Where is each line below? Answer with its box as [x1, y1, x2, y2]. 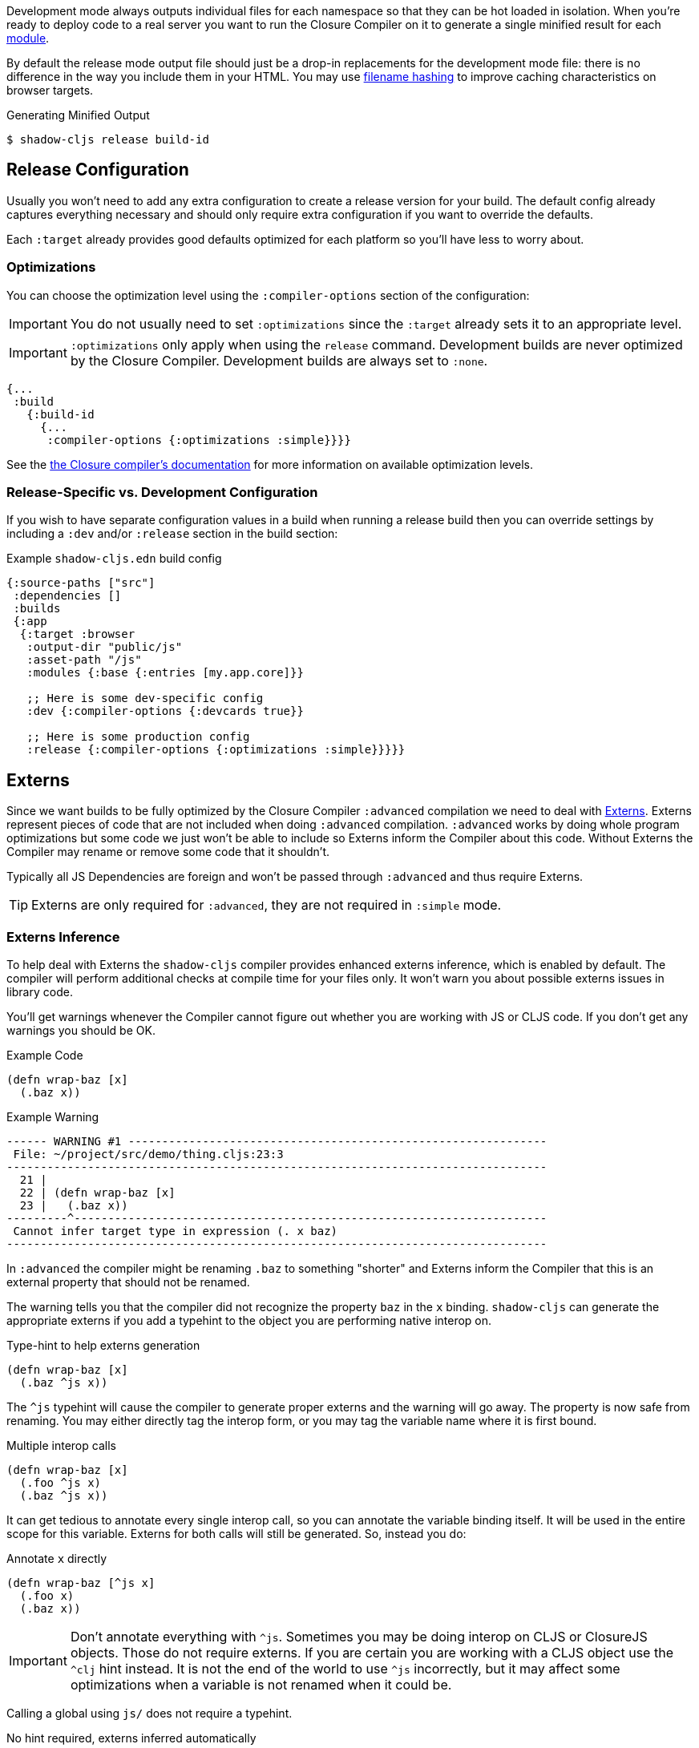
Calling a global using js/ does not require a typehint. [6, 1706, 293, 1720]
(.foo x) [19, 1589, 75, 1602]
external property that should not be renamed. [6, 1274, 250, 1289]
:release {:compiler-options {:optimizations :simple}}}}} [26, 743, 406, 757]
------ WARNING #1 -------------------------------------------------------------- [6, 1134, 547, 1148]
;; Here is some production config [26, 730, 250, 744]
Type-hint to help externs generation [6, 1338, 200, 1352]
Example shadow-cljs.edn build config [6, 551, 222, 566]
